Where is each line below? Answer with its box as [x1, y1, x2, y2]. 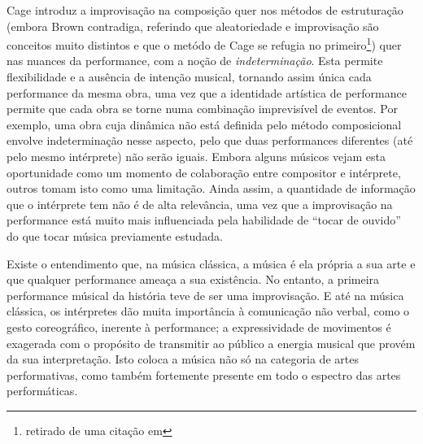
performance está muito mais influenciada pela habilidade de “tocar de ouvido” [7, 211, 401, 229]
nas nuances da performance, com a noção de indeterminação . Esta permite [7, 52, 383, 69]
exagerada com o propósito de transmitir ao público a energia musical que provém [7, 334, 416, 351]
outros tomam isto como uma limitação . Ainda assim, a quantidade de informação [7, 180, 416, 197]
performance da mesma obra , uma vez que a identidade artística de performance [7, 84, 407, 101]
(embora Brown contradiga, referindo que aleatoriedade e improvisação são [7, 17, 379, 34]
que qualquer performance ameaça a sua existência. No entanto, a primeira [7, 271, 380, 288]
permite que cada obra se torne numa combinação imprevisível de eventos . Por [7, 100, 398, 117]
